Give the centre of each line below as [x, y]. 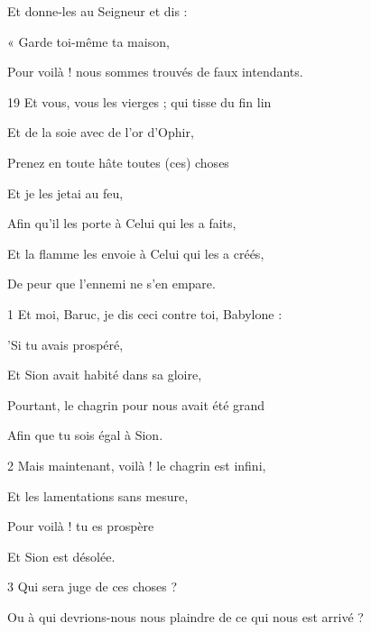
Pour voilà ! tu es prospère [81, 526]
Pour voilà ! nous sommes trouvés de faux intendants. [155, 72]
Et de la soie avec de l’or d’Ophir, [101, 132]
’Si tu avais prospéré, [65, 344]
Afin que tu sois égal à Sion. [85, 435]
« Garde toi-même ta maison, [88, 41]
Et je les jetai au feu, [65, 192]
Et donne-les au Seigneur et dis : [97, 11]
